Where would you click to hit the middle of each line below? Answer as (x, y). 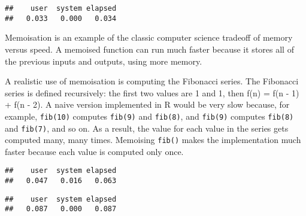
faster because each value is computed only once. (94, 151)
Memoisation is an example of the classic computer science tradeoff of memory (149, 37)
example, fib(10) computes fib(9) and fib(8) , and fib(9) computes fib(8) (149, 116)
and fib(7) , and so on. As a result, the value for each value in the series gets (147, 128)
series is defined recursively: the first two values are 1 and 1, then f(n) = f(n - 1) (152, 92)
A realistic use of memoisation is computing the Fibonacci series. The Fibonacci (152, 81)
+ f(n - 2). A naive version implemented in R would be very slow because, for (147, 104)
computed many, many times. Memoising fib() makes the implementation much (153, 140)
